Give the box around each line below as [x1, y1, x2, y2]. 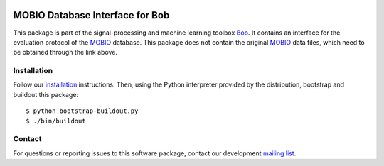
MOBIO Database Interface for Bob [13, 9, 170, 21]
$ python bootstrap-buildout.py [26, 107, 139, 115]
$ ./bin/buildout [26, 117, 86, 125]
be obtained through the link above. [13, 48, 117, 57]
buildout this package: [13, 90, 78, 99]
